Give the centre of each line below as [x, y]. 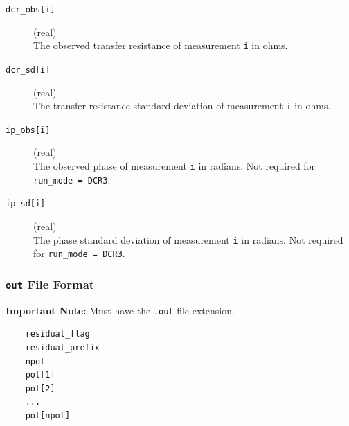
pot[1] [40, 375]
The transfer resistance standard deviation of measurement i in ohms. [182, 106]
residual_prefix [63, 347]
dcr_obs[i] [30, 10]
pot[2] [40, 388]
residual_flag [57, 334]
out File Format [50, 284]
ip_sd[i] [26, 204]
